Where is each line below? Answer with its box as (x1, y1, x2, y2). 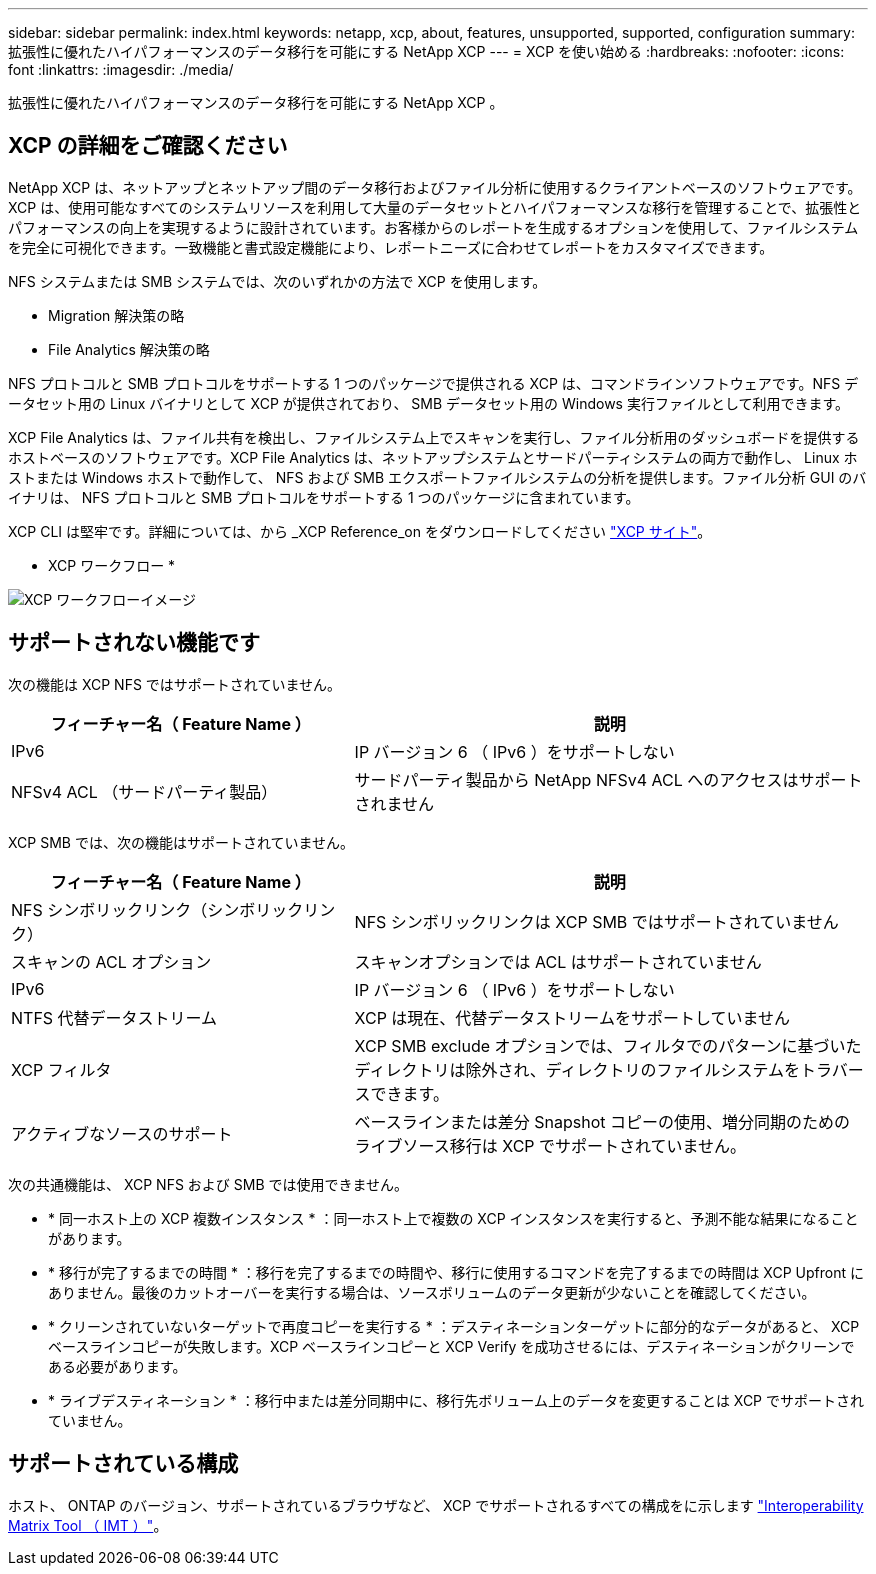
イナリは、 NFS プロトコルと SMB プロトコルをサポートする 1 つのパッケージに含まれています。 (8, 488, 640, 506)
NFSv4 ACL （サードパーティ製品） (11, 781, 278, 802)
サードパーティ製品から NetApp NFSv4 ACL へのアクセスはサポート (354, 769, 863, 790)
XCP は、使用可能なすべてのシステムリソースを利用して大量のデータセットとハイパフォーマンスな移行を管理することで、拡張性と (8, 198, 862, 216)
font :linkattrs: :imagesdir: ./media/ (8, 61, 234, 78)
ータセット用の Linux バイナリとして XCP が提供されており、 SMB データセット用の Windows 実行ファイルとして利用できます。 (8, 394, 850, 412)
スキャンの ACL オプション (11, 951, 212, 972)
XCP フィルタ (11, 1059, 112, 1080)
